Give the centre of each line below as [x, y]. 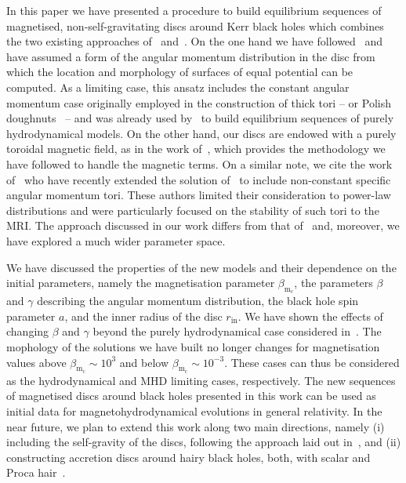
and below [144, 362]
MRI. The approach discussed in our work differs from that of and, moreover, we [203, 225]
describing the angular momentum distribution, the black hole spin [198, 301]
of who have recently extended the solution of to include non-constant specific [199, 179]
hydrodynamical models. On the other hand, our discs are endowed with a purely [201, 133]
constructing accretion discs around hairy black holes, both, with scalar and [188, 457]
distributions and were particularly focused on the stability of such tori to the [193, 210]
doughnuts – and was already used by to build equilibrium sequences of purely [200, 118]
